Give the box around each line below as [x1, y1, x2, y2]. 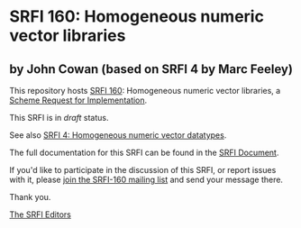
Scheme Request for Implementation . [9, 95, 148, 105]
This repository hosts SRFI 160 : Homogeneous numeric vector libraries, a [9, 86, 281, 96]
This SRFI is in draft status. [9, 113, 109, 123]
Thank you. [9, 192, 51, 202]
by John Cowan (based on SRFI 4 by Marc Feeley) [9, 61, 293, 77]
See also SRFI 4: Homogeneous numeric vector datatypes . [9, 130, 227, 141]
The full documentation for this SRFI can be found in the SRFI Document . [9, 147, 279, 158]
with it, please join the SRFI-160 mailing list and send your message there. [9, 174, 284, 185]
